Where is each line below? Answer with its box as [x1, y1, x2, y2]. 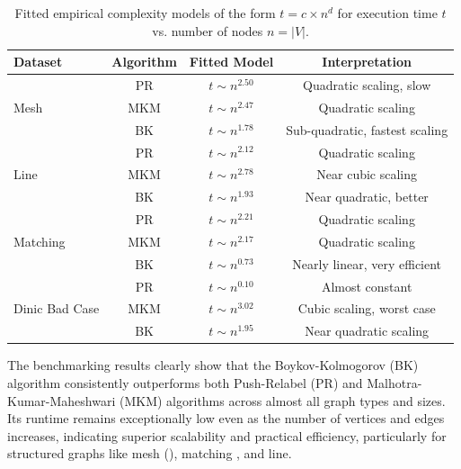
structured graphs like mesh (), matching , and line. [7, 444, 292, 463]
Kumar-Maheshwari [7, 391, 116, 410]
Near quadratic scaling [305, 321, 430, 340]
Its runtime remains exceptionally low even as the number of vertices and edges [7, 409, 445, 428]
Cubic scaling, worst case [297, 299, 436, 318]
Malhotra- [367, 374, 422, 392]
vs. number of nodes [152, 21, 263, 40]
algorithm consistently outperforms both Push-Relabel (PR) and [7, 374, 363, 392]
